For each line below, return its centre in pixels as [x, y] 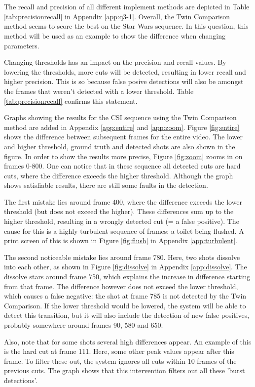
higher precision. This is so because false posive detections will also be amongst [124, 81]
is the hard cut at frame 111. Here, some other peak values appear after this [119, 351]
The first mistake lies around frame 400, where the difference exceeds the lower [123, 201]
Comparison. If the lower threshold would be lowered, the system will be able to [125, 305]
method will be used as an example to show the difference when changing [115, 35]
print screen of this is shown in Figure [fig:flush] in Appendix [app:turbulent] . [121, 240]
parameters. [22, 45]
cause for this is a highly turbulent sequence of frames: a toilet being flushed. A [124, 231]
